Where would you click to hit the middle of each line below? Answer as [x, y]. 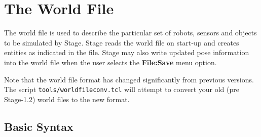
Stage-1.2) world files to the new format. [67, 99]
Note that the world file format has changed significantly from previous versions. [129, 79]
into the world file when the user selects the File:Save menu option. [110, 62]
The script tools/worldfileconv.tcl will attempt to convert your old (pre [122, 89]
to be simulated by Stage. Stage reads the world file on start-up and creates [122, 42]
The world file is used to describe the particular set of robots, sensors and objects [130, 33]
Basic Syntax [39, 126]
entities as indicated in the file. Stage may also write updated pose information [127, 52]
